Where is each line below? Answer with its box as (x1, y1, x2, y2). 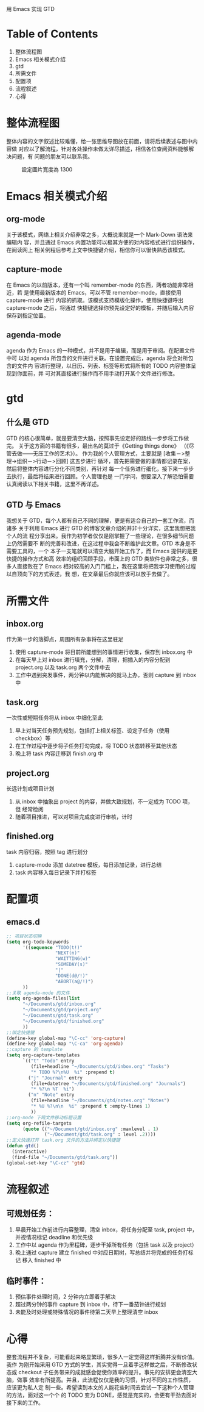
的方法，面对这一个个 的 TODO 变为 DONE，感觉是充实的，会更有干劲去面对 (6, 1391, 197, 1399)
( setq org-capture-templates (6, 1052, 80, 1058)
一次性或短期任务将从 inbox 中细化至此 (6, 714, 103, 722)
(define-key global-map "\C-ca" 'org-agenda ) (6, 1041, 123, 1047)
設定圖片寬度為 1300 (21, 165, 73, 173)
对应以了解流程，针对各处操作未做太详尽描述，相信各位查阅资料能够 (18, 145, 189, 152)
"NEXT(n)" (55, 950, 80, 956)
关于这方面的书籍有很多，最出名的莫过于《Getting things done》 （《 (18, 442, 189, 450)
